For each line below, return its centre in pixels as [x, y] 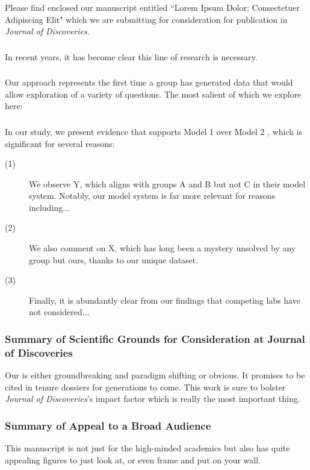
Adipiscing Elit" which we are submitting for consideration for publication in [146, 19]
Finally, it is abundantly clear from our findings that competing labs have [165, 300]
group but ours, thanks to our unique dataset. [114, 259]
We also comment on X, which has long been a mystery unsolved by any [163, 248]
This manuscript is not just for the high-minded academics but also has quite [147, 448]
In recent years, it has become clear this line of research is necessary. [131, 56]
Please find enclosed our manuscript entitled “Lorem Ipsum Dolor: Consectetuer [152, 7]
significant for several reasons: [60, 143]
